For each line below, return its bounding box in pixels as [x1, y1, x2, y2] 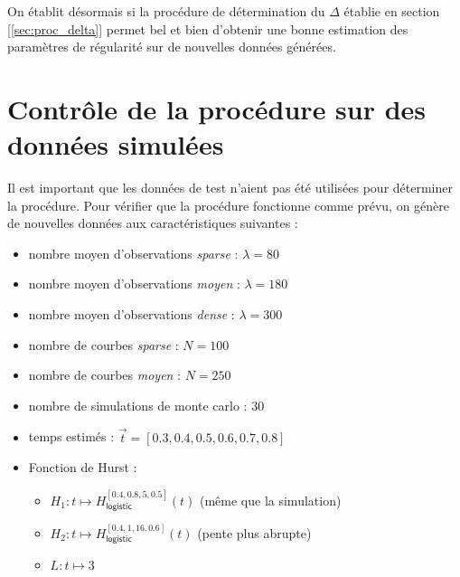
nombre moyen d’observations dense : [28, 305, 235, 324]
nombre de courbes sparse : [28, 335, 179, 354]
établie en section [343, 2, 440, 20]
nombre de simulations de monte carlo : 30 [28, 395, 265, 414]
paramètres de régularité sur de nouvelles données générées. [7, 37, 336, 56]
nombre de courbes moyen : [28, 365, 182, 384]
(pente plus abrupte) [197, 523, 312, 542]
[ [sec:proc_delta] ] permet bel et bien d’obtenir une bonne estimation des [7, 19, 408, 38]
